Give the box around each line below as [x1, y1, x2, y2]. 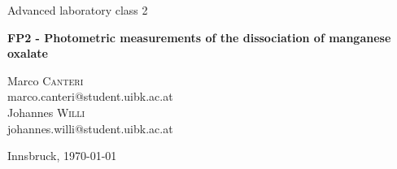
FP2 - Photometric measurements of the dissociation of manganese [7, 28, 391, 45]
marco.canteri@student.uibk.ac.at [7, 88, 173, 105]
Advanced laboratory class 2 [7, 2, 148, 18]
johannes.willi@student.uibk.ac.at [7, 119, 173, 136]
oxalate [7, 45, 48, 62]
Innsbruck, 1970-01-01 [7, 147, 117, 164]
